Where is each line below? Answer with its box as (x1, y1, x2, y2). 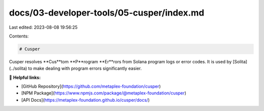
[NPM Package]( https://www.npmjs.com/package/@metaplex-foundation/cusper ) (21, 90, 187, 96)
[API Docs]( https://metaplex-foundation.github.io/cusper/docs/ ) (21, 97, 150, 103)
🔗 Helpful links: (9, 74, 41, 80)
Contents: (9, 33, 29, 39)
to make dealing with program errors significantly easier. (28, 66, 142, 72)
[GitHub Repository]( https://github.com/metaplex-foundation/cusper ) (21, 83, 161, 90)
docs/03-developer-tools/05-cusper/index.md (9, 7, 205, 18)
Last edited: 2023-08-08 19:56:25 (9, 24, 78, 30)
